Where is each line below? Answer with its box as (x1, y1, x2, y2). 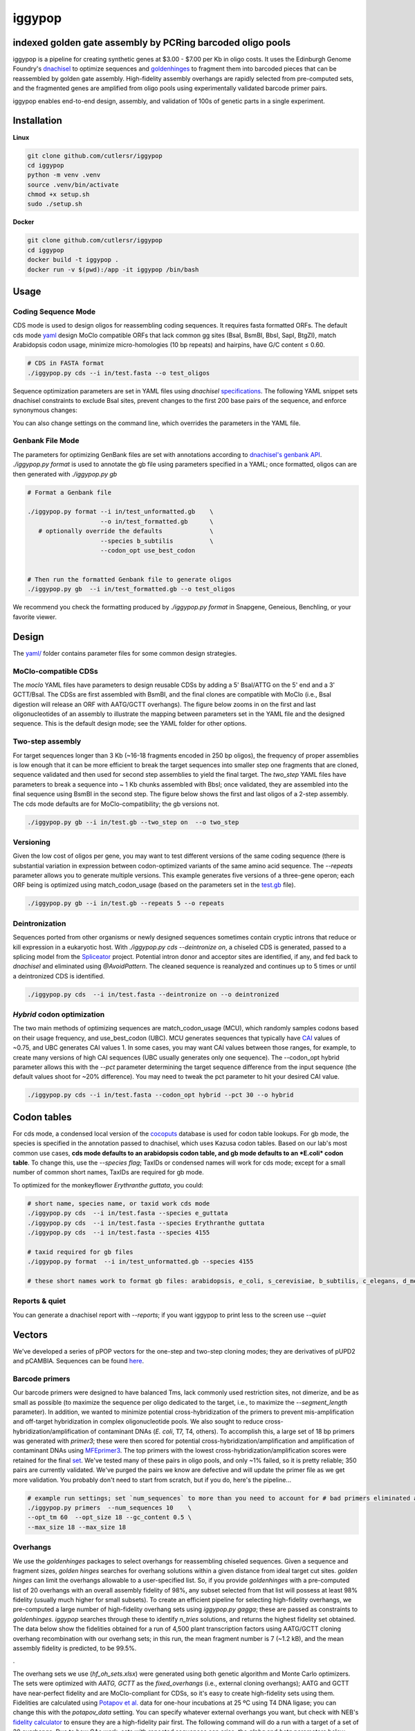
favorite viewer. (12, 613, 57, 621)
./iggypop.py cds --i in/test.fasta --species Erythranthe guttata (27, 1219, 265, 1227)
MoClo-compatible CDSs (12, 666, 98, 676)
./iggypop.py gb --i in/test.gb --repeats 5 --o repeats (27, 899, 225, 907)
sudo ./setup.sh (27, 200, 83, 208)
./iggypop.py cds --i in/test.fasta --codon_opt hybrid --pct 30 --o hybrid (27, 1091, 294, 1099)
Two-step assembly (12, 737, 82, 746)
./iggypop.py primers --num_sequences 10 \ (27, 1504, 192, 1512)
